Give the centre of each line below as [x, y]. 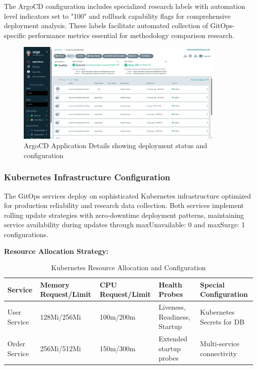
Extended [173, 339]
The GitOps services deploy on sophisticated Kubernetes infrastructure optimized [128, 195]
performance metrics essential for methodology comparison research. [131, 35]
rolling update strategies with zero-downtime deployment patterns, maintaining [124, 215]
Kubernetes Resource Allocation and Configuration [128, 267]
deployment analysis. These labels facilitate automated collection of [106, 25]
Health [171, 284]
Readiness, [175, 316]
